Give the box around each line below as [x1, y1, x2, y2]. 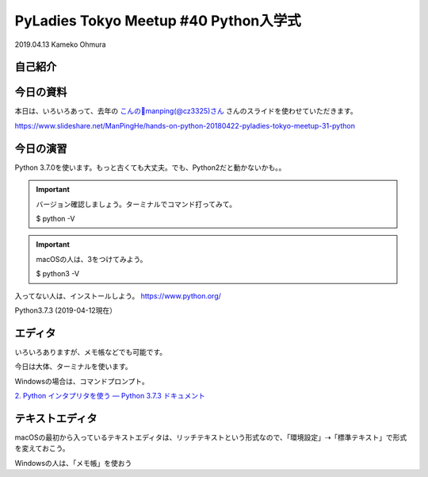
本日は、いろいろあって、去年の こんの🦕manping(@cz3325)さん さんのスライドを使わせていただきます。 [14, 106, 357, 116]
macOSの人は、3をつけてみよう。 [36, 254, 147, 264]
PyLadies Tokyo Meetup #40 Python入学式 [14, 12, 301, 29]
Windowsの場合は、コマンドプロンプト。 [14, 376, 150, 386]
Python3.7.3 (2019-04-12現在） [14, 306, 117, 315]
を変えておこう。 [14, 444, 71, 453]
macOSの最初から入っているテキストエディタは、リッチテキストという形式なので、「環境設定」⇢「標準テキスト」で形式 [14, 433, 407, 442]
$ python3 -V [36, 269, 79, 279]
